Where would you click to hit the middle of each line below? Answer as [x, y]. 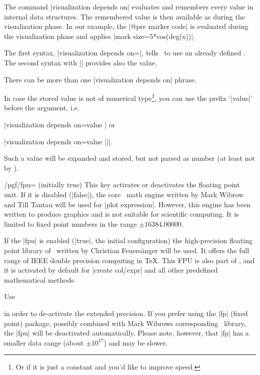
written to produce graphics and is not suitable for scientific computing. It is [121, 214]
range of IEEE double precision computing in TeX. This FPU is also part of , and [129, 260]
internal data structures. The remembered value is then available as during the [124, 16]
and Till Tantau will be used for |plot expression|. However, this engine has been [127, 204]
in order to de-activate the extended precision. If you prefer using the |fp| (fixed [126, 313]
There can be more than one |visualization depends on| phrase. [100, 79]
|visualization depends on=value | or [60, 124]
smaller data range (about [44, 342]
